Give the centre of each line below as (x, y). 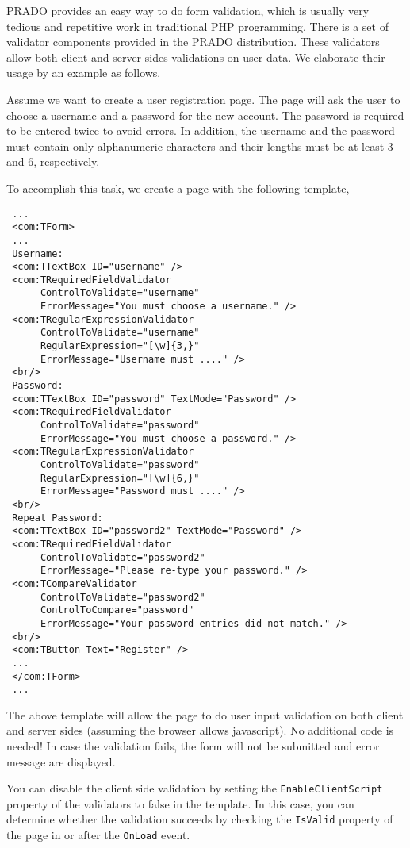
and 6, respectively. (53, 161)
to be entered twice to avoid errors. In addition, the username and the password (201, 130)
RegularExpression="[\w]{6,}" (120, 478)
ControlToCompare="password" (117, 610)
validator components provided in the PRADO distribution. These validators (193, 42)
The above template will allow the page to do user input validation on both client (205, 714)
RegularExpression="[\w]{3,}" (120, 346)
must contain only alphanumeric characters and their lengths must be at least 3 (200, 146)
